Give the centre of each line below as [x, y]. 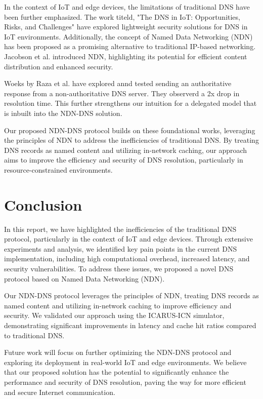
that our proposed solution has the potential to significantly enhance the [117, 372]
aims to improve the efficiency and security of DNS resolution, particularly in [124, 160]
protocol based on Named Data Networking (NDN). [84, 278]
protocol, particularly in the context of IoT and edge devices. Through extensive [128, 239]
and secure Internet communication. [60, 392]
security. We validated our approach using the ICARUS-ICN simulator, [114, 315]
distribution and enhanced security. [59, 66]
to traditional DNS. [34, 335]
